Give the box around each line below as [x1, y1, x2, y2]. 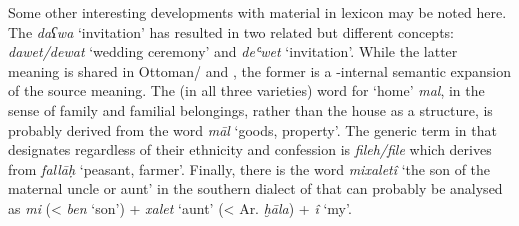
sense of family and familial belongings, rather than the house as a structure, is [8, 99, 493, 120]
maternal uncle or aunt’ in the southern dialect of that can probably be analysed [8, 178, 503, 199]
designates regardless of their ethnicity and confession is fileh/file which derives [8, 139, 492, 160]
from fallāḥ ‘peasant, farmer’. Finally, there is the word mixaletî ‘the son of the [8, 158, 491, 179]
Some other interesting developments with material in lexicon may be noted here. [8, 2, 507, 22]
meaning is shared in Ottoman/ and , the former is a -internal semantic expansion [8, 60, 511, 81]
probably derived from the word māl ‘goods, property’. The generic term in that [8, 119, 497, 140]
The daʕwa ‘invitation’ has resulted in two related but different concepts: [8, 21, 454, 42]
